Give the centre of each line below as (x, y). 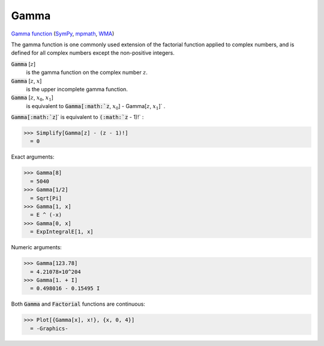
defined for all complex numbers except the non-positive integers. (93, 53)
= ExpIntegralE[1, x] (62, 232)
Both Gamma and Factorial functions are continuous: (78, 304)
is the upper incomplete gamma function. (77, 89)
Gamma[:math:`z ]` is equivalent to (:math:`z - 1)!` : (77, 117)
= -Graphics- (49, 328)
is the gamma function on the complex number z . (87, 73)
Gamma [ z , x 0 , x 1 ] (32, 98)
